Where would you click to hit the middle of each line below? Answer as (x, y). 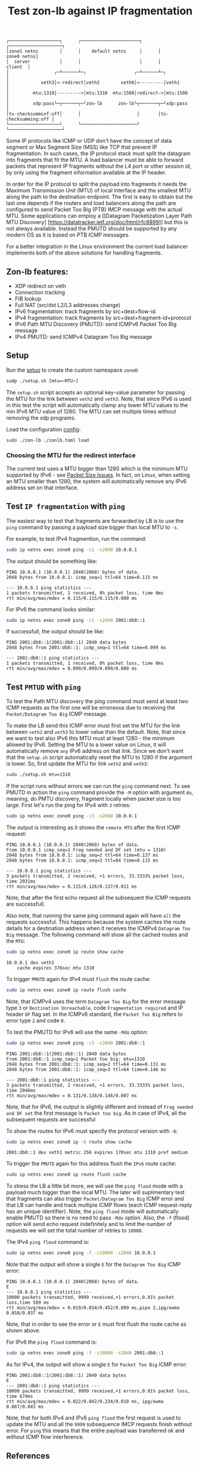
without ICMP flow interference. (45, 1437)
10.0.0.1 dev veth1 (30, 963)
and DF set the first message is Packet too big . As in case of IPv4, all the (96, 1113)
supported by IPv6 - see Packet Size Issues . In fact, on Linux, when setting (98, 475)
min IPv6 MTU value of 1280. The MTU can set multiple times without (91, 411)
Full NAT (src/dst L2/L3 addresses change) (68, 305)
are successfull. (26, 904)
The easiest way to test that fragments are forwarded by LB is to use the (95, 520)
